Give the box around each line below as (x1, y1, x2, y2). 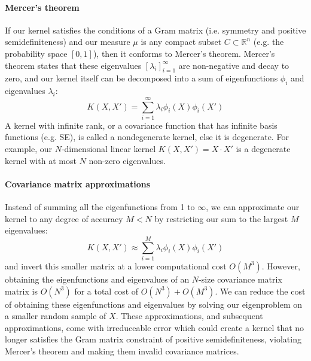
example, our (5, 142, 52, 155)
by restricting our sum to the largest (154, 212, 288, 225)
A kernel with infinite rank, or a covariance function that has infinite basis (5, 119, 278, 131)
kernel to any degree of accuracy (5, 212, 123, 225)
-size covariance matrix (199, 272, 282, 285)
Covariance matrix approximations (5, 177, 151, 190)
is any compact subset (141, 35, 222, 48)
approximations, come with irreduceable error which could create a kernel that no (5, 321, 304, 333)
